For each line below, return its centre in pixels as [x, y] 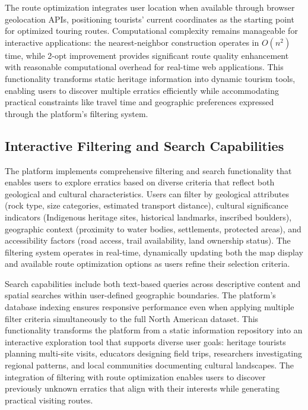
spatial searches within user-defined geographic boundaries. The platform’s [140, 295]
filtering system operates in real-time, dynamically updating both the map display [154, 252]
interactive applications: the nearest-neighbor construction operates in [132, 42]
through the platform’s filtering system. [77, 113]
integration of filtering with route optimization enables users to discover [135, 376]
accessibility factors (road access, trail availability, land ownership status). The [148, 240]
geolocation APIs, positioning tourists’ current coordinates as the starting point [150, 19]
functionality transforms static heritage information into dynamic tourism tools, [150, 78]
